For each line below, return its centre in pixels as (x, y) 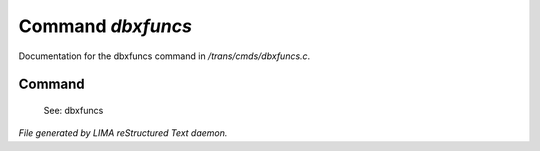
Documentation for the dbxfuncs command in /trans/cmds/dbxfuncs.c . (164, 56)
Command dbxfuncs (105, 26)
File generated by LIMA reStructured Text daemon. (123, 133)
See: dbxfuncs (73, 110)
